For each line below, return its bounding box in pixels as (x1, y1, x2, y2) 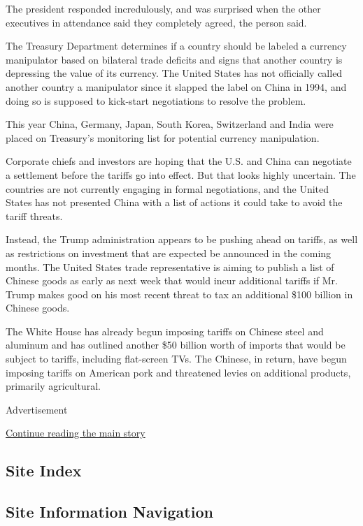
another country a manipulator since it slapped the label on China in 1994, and (6, 79, 347, 94)
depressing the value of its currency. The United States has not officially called (6, 66, 343, 80)
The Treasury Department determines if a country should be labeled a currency (6, 38, 347, 53)
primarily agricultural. (6, 379, 101, 393)
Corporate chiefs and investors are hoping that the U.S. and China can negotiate (6, 154, 352, 168)
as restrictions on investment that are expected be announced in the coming (6, 245, 332, 260)
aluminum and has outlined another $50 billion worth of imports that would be (6, 337, 346, 352)
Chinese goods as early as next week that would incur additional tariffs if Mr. (6, 273, 338, 288)
